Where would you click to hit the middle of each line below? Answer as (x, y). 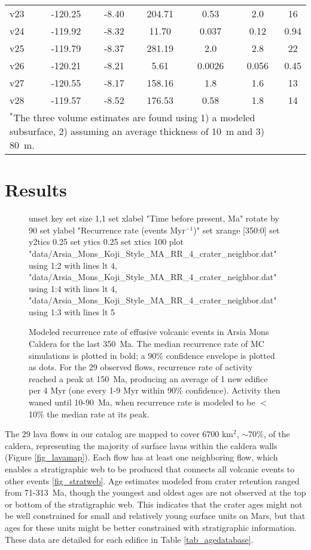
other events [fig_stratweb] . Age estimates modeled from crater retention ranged (152, 480)
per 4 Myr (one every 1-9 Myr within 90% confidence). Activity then (155, 390)
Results (36, 190)
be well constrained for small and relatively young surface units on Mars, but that (155, 516)
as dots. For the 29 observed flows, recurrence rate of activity (141, 367)
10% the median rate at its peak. (89, 414)
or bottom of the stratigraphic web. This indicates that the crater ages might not (154, 504)
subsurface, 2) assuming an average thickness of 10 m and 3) (137, 131)
